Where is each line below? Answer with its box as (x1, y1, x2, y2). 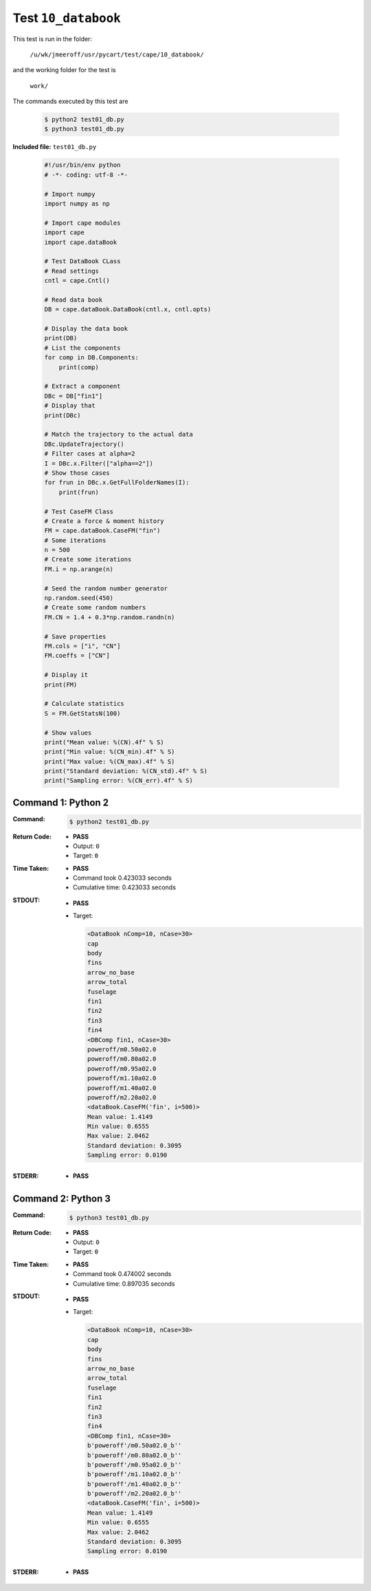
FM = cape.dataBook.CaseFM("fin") (44, 526, 161, 535)
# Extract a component (44, 382, 121, 390)
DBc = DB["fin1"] (44, 392, 103, 400)
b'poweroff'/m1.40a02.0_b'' (87, 1480, 182, 1488)
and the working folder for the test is (12, 66, 116, 74)
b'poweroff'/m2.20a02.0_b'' (87, 1490, 182, 1498)
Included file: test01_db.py (12, 143, 97, 151)
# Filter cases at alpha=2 (44, 450, 135, 458)
